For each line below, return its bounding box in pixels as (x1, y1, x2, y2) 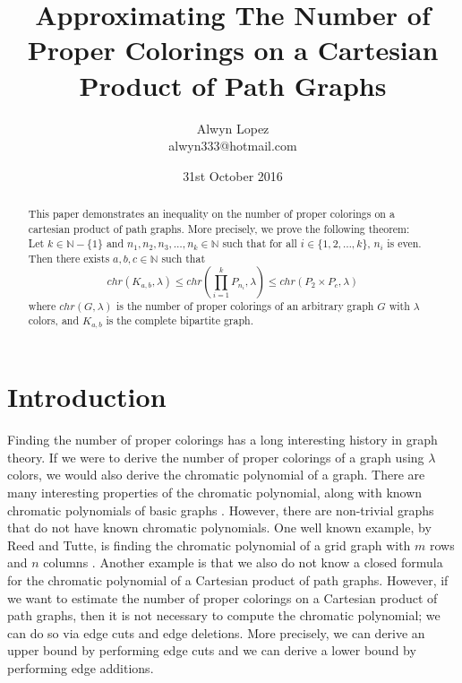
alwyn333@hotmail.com (168, 136, 297, 155)
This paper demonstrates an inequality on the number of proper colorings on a (28, 206, 395, 221)
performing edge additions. (7, 658, 154, 677)
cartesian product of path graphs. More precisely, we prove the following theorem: (28, 220, 410, 236)
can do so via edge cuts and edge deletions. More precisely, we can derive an (7, 623, 425, 642)
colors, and (28, 313, 80, 328)
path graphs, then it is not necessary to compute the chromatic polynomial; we (7, 606, 441, 625)
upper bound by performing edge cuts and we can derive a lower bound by (7, 641, 416, 660)
